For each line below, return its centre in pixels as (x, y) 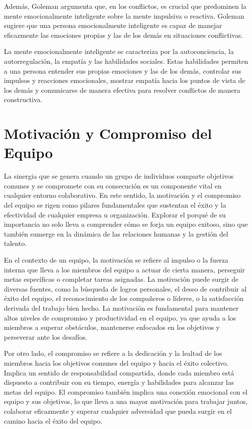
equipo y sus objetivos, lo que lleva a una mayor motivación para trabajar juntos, (126, 401)
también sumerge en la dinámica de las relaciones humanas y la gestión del (116, 233)
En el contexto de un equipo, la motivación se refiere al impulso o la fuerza (116, 260)
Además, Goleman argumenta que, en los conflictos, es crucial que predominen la (125, 6)
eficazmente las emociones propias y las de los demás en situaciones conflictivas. (124, 35)
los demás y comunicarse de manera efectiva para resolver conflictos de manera (122, 90)
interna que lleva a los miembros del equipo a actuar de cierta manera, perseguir (125, 269)
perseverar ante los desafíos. (46, 336)
